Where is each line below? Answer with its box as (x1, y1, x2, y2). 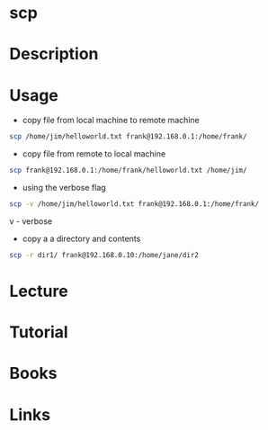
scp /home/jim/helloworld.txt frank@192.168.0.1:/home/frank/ (9, 132, 247, 141)
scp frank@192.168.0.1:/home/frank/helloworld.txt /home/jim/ (9, 166, 247, 175)
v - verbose (9, 215, 52, 227)
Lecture (9, 282, 69, 301)
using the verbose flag (22, 183, 106, 193)
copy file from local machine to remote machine (22, 115, 200, 126)
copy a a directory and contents (22, 233, 141, 244)
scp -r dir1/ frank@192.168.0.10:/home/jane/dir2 (9, 250, 200, 259)
